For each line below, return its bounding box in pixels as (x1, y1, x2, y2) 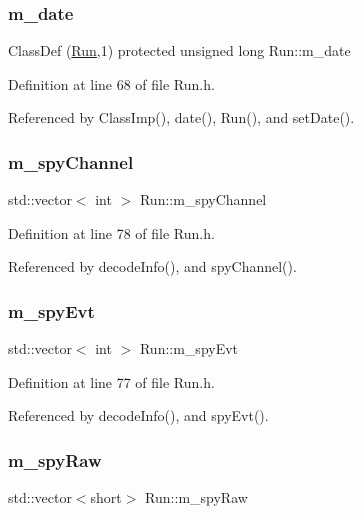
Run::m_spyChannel (139, 189, 267, 210)
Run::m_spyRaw (145, 487, 248, 508)
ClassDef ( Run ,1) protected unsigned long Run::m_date (8, 40, 351, 61)
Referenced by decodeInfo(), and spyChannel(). (8, 256, 297, 277)
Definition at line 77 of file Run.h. (8, 371, 215, 392)
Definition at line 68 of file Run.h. (8, 73, 215, 94)
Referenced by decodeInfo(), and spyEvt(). (8, 405, 269, 426)
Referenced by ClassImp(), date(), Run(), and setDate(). (8, 107, 355, 128)
